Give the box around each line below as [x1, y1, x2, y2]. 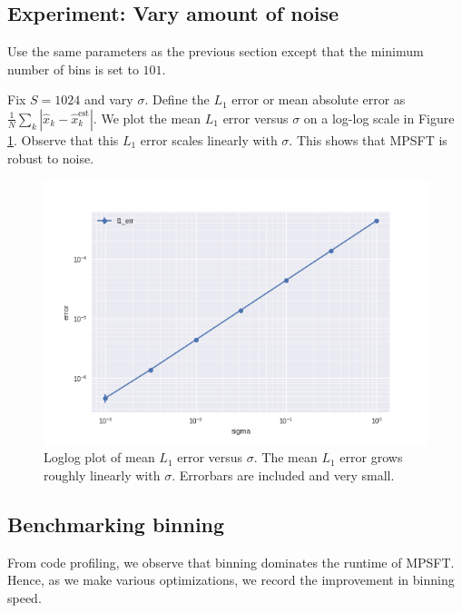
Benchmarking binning [7, 509, 225, 538]
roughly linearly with [44, 465, 161, 484]
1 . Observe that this [7, 130, 119, 149]
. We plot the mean [93, 108, 202, 127]
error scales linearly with [140, 130, 278, 149]
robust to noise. [7, 148, 94, 167]
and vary [84, 90, 133, 109]
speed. [7, 588, 42, 607]
